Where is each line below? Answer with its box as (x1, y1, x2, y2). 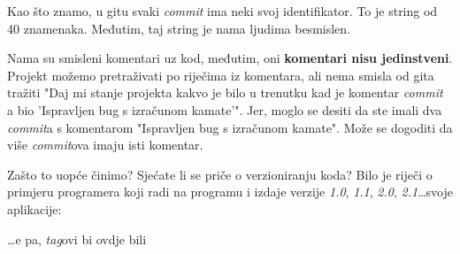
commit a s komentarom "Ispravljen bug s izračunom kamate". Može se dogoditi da (7, 118, 453, 136)
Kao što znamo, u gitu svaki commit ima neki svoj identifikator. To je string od (7, 2, 438, 19)
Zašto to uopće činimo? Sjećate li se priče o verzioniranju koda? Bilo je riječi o (7, 165, 433, 183)
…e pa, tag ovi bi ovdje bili (7, 229, 147, 248)
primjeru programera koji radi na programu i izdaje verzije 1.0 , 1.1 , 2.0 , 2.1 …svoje (7, 182, 453, 201)
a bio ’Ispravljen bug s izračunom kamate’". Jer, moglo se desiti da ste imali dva (7, 100, 442, 119)
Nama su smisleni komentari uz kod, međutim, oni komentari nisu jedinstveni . (7, 49, 453, 67)
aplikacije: (7, 199, 62, 218)
